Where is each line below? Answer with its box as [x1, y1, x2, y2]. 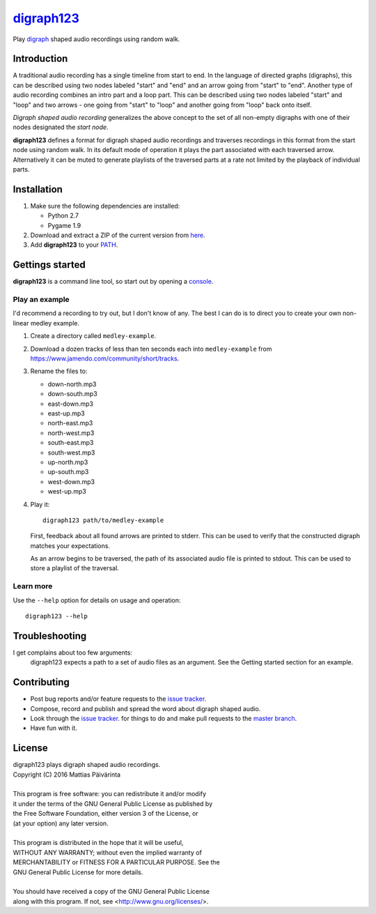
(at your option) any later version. [13, 819, 109, 828]
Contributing [13, 676, 70, 688]
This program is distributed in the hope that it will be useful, [13, 839, 184, 847]
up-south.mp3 [47, 468, 89, 476]
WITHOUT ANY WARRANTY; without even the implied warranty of [13, 848, 202, 857]
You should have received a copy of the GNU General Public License [13, 888, 210, 896]
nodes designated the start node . [13, 123, 109, 132]
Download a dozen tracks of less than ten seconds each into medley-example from [30, 344, 272, 353]
